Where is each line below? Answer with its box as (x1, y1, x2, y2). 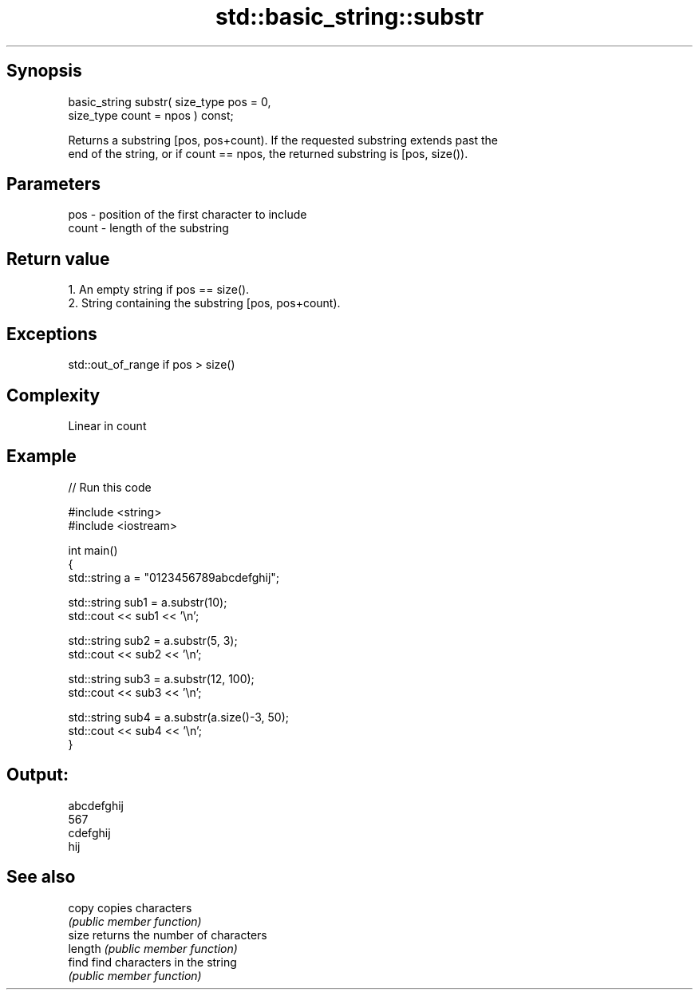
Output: (6, 765, 69, 785)
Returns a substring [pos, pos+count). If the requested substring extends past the (68, 132, 498, 147)
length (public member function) (68, 941, 238, 955)
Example (6, 446, 77, 467)
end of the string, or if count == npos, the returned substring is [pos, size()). (68, 146, 468, 160)
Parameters (6, 174, 101, 195)
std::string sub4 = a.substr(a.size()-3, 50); (68, 709, 289, 724)
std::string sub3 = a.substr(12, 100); (68, 671, 255, 686)
